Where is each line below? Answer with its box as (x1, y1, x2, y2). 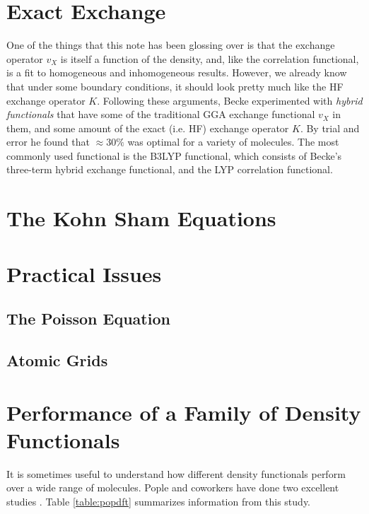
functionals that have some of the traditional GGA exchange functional (6, 107, 315, 122)
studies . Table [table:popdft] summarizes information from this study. (6, 493, 310, 508)
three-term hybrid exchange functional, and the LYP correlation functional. (6, 162, 333, 177)
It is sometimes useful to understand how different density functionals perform (6, 466, 346, 481)
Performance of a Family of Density (6, 397, 361, 426)
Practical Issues (6, 259, 162, 288)
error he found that (6, 134, 90, 149)
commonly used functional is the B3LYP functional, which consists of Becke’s (6, 148, 342, 163)
